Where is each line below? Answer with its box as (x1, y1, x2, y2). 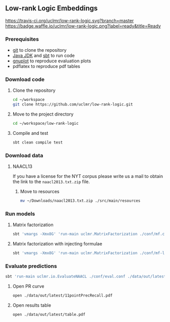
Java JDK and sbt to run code (12, 53, 75, 59)
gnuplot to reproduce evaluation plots (12, 58, 91, 64)
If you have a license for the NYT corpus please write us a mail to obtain (12, 173, 163, 180)
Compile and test (12, 130, 49, 136)
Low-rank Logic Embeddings (5, 4, 98, 13)
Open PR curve (12, 283, 45, 290)
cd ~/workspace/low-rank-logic (12, 121, 79, 126)
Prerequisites (5, 35, 39, 43)
